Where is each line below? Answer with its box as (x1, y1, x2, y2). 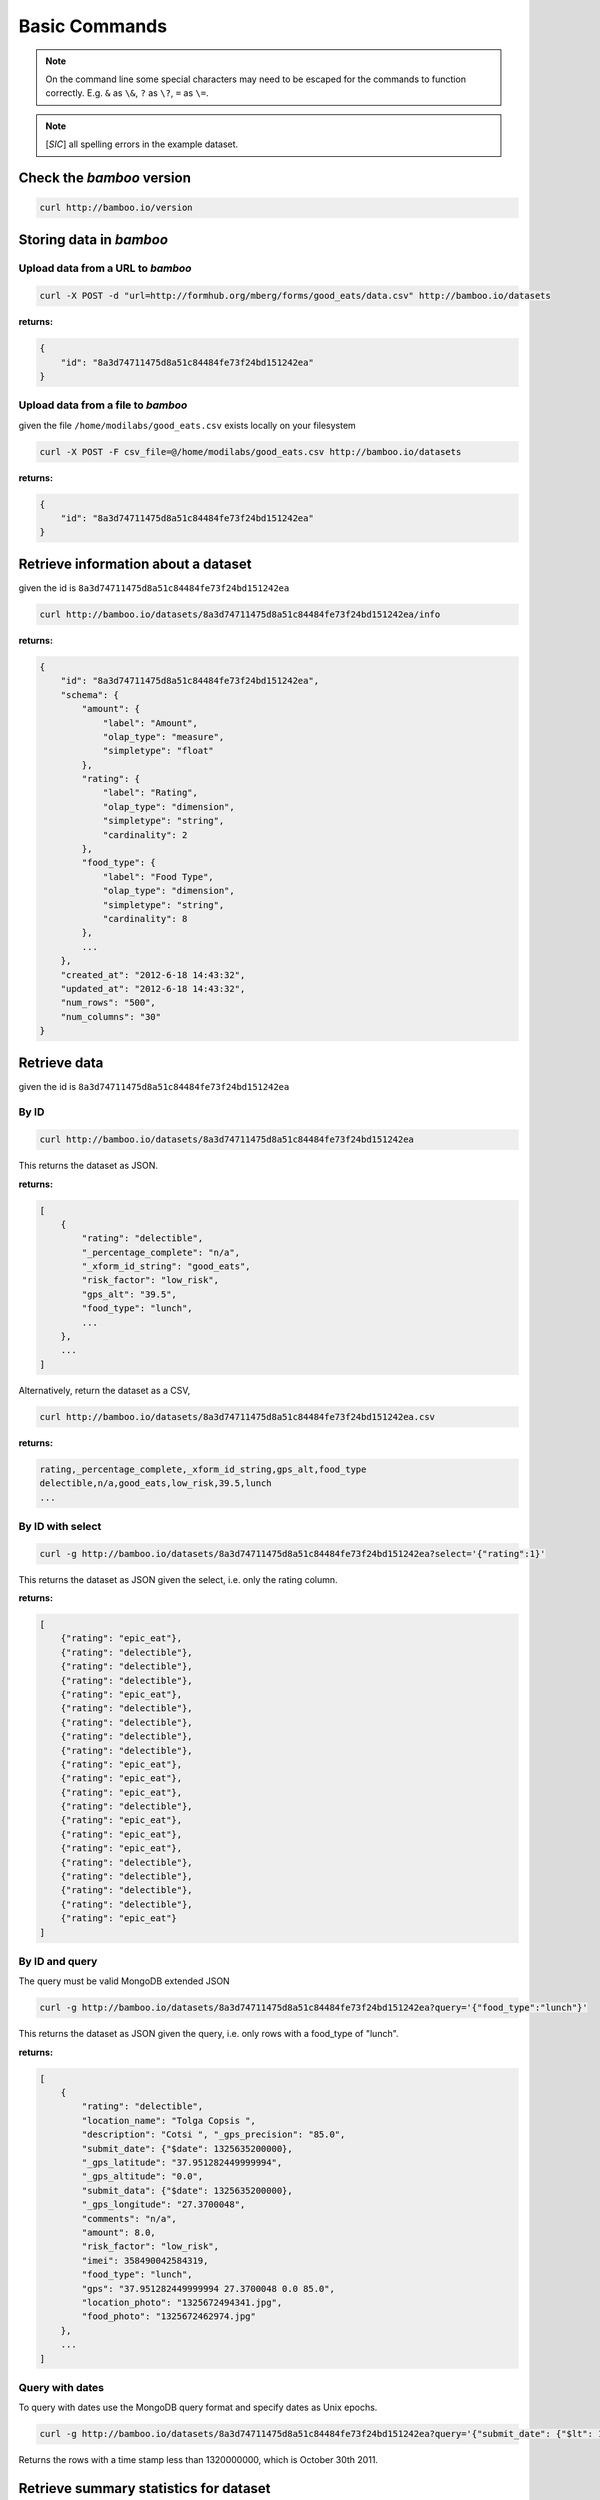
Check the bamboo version (18, 169, 192, 186)
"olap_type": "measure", (102, 731, 225, 742)
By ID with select (18, 1519, 102, 1533)
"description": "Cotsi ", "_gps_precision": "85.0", (81, 2129, 346, 2140)
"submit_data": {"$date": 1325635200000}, (81, 2185, 294, 2196)
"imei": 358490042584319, (81, 2255, 209, 2266)
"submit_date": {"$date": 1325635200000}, (81, 2143, 294, 2154)
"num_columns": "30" (60, 1011, 162, 1022)
